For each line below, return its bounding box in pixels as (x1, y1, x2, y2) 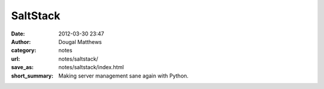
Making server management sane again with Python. (58, 72, 189, 79)
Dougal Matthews (58, 38, 102, 45)
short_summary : (11, 72, 54, 79)
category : (11, 47, 37, 54)
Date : (11, 30, 25, 37)
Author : (11, 38, 31, 45)
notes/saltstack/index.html (58, 64, 124, 71)
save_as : (11, 64, 34, 71)
